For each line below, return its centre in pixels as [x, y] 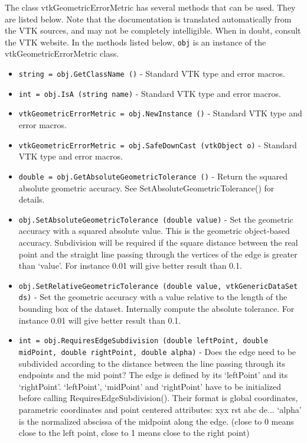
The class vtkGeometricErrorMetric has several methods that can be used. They [150, 7]
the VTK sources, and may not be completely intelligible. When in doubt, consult [153, 30]
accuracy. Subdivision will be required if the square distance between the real [158, 242]
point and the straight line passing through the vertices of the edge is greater [158, 254]
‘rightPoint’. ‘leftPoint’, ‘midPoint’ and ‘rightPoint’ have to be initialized [150, 386]
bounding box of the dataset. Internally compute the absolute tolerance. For [156, 309]
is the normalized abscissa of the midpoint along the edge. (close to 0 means [156, 421]
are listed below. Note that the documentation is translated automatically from [148, 19]
